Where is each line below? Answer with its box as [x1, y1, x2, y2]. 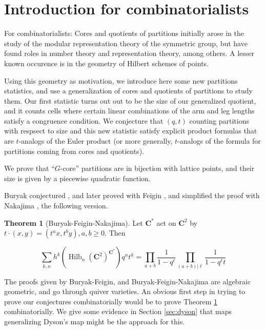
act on [156, 217, 176, 228]
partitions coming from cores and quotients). [4, 145, 144, 156]
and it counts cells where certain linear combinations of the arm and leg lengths [4, 105, 255, 116]
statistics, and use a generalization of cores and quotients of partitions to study [4, 85, 253, 96]
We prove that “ [4, 163, 55, 173]
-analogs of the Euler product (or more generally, [18, 135, 173, 146]
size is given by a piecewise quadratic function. [4, 172, 151, 183]
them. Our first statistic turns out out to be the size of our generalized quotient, [4, 95, 256, 106]
